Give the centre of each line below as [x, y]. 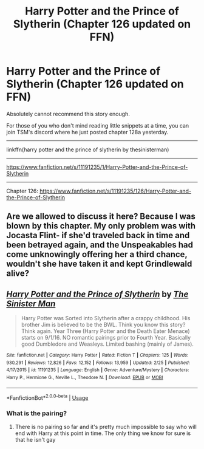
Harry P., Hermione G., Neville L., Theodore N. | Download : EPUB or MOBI [85, 378]
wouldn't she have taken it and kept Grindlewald [99, 264]
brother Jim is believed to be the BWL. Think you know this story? [103, 325]
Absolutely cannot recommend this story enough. [68, 114]
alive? [18, 274]
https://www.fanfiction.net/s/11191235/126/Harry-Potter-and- [115, 191]
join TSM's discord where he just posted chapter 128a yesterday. [87, 132]
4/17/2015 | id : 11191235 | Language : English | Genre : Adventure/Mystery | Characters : [98, 370]
